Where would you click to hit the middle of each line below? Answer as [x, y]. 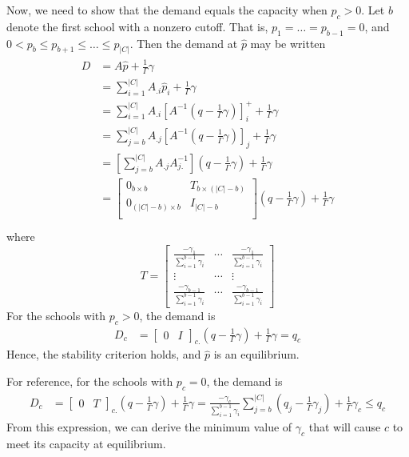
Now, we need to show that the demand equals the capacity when [167, 10]
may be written [288, 43]
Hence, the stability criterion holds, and [104, 354]
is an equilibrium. [256, 354]
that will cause [345, 426]
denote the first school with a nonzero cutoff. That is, [137, 26]
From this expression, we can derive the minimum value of [149, 426]
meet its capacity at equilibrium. [86, 444]
